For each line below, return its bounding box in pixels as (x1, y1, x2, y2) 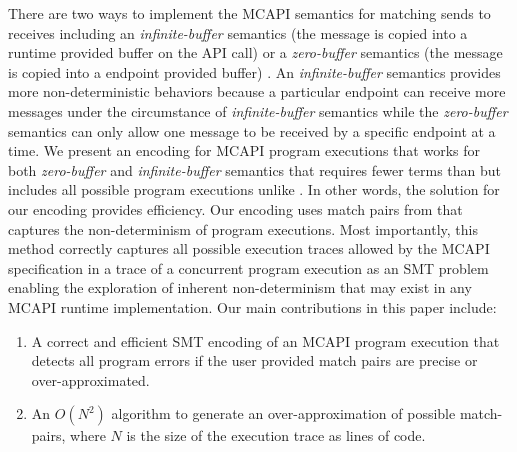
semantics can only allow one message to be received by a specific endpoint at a (8, 120, 496, 141)
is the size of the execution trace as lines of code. (126, 425, 426, 446)
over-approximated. (31, 369, 150, 390)
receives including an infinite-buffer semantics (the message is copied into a (8, 22, 468, 43)
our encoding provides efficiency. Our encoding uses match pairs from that (8, 198, 463, 219)
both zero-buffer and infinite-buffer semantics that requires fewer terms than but (8, 159, 502, 180)
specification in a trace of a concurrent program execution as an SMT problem (8, 257, 489, 278)
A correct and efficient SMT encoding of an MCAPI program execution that (31, 330, 500, 351)
